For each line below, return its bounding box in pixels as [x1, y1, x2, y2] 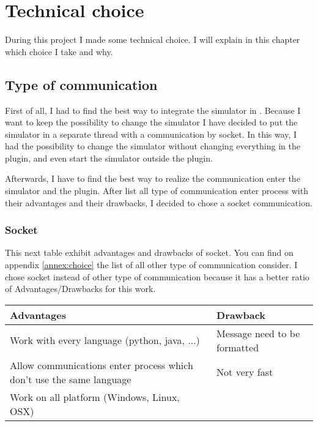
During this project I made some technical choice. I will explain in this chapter [5, 33, 300, 46]
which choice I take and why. [5, 45, 113, 58]
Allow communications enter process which [10, 357, 193, 372]
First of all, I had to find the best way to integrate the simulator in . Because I [5, 103, 301, 116]
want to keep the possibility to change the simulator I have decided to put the [5, 116, 298, 129]
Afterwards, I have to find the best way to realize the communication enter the [5, 172, 300, 185]
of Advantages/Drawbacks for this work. [5, 282, 156, 295]
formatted [216, 340, 259, 354]
